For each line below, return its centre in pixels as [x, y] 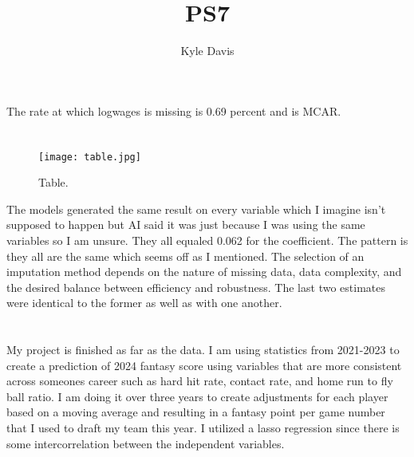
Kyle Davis [207, 51]
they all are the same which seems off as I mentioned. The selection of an [185, 256]
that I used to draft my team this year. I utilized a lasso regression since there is [203, 428]
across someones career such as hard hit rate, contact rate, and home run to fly [200, 381]
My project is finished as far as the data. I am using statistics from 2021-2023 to [203, 350]
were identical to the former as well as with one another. [144, 303]
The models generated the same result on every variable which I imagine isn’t [196, 209]
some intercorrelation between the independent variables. [146, 443]
